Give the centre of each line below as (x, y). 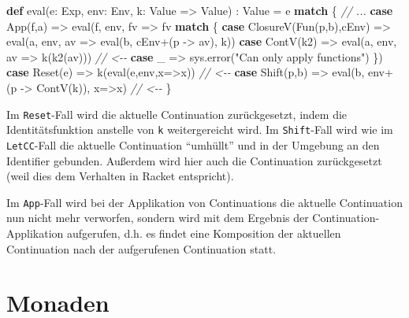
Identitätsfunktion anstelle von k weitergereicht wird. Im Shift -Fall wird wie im (200, 129)
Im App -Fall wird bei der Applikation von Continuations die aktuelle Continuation (204, 202)
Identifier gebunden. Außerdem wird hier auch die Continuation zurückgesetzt (194, 160)
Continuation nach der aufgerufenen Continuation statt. (141, 248)
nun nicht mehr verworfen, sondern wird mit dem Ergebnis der (158, 218)
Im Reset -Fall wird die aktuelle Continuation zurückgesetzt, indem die (177, 114)
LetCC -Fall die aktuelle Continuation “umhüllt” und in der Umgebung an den (193, 144)
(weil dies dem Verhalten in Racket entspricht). (120, 176)
